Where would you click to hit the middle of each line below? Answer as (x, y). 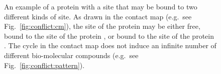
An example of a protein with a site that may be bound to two (101, 6)
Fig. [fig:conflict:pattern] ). (44, 65)
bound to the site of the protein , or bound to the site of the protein (109, 36)
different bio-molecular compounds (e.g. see (71, 55)
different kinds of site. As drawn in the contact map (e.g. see (98, 16)
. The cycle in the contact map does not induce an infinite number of (110, 45)
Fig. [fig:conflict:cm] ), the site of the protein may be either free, (102, 26)
